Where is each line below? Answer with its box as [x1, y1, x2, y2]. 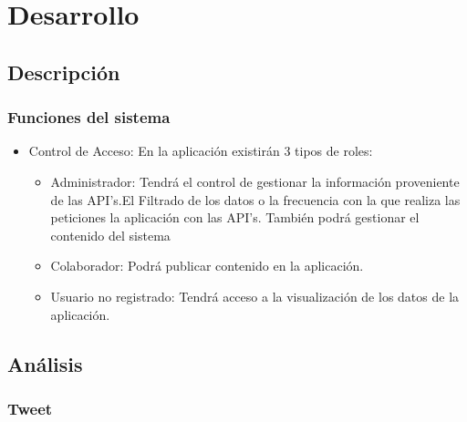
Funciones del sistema [7, 106, 171, 129]
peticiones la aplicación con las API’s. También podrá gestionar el [50, 208, 420, 227]
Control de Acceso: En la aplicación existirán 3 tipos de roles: [28, 141, 373, 160]
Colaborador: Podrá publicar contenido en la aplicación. [50, 256, 364, 275]
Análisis [7, 349, 83, 377]
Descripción [7, 57, 120, 86]
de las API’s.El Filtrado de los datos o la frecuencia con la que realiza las [50, 190, 461, 209]
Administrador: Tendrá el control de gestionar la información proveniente [50, 171, 460, 190]
